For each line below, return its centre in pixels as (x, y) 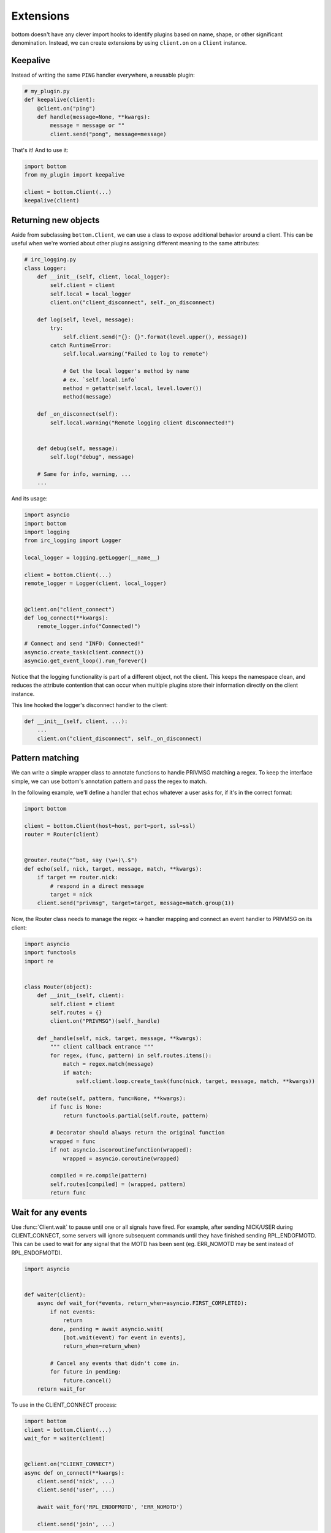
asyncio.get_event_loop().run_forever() (86, 660)
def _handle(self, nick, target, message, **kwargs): (120, 1038)
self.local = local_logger (90, 294)
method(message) (87, 397)
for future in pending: (86, 1372)
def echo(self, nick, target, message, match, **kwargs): (113, 869)
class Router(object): (58, 987)
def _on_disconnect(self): (78, 414)
